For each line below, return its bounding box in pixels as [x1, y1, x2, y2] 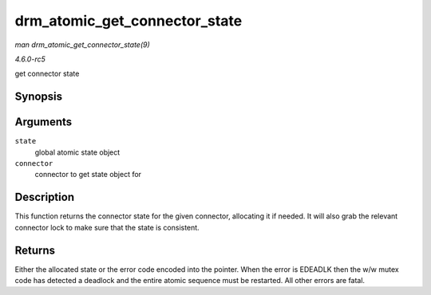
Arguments [14, 116, 73, 129]
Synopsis [14, 90, 63, 104]
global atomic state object [34, 147, 121, 157]
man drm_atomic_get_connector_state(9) [14, 40, 151, 49]
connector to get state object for [34, 170, 142, 179]
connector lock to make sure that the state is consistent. [14, 222, 200, 232]
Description [14, 191, 75, 204]
